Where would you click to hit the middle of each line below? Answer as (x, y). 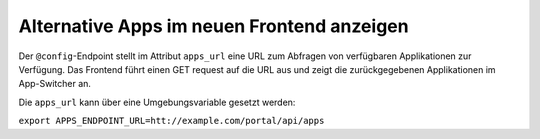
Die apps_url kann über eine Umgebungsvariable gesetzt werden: (157, 102)
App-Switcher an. (55, 84)
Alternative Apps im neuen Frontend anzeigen (213, 26)
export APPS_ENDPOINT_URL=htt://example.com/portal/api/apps (171, 121)
